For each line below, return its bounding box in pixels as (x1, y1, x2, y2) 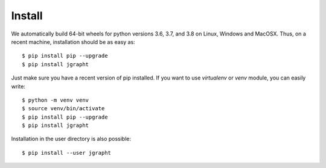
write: (11, 82, 25, 90)
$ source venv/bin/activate (22, 105, 105, 112)
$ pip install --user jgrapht (22, 149, 112, 156)
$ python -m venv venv (22, 96, 89, 104)
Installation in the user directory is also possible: (11, 135, 132, 143)
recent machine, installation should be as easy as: (11, 38, 135, 45)
